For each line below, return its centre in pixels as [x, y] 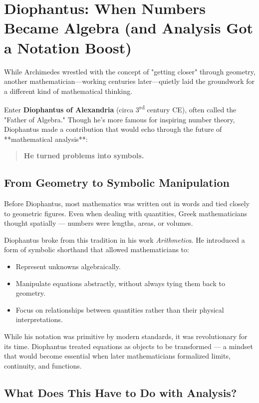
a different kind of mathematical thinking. [68, 91]
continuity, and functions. [43, 365]
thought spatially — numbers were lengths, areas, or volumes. [99, 223]
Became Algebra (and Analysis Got [129, 28]
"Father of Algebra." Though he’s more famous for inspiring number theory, [120, 119]
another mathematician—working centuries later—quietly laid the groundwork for [129, 81]
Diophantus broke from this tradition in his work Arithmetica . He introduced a [125, 239]
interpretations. [39, 319]
